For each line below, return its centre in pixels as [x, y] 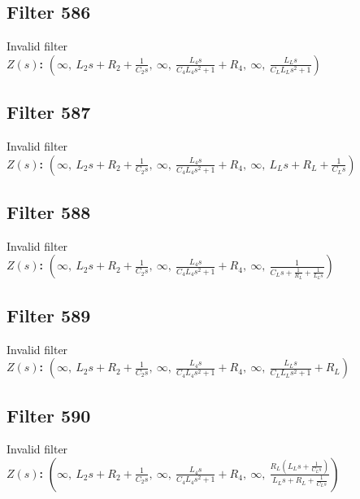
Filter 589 [49, 315]
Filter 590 [49, 415]
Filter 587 [49, 112]
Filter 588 [49, 211]
